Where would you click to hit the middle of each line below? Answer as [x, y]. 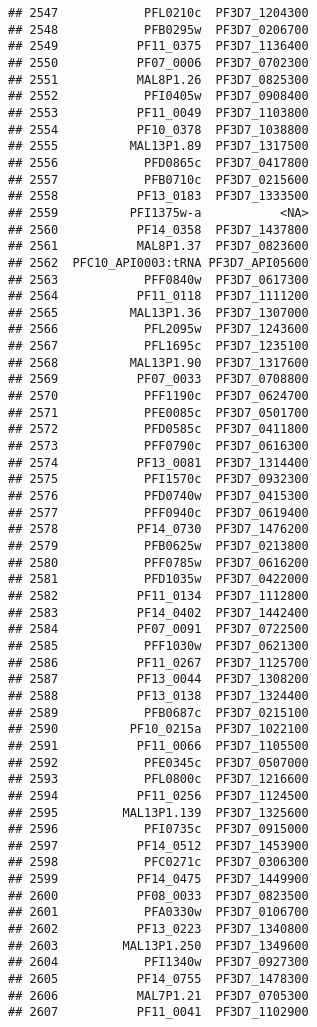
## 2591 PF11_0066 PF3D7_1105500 [158, 745]
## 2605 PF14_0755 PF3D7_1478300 [158, 979]
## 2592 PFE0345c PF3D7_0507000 [158, 762]
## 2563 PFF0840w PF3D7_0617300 [158, 279]
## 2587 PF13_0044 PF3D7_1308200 [158, 679]
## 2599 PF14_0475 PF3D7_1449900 [158, 879]
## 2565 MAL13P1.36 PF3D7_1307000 [158, 312]
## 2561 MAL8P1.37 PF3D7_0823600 [158, 246]
